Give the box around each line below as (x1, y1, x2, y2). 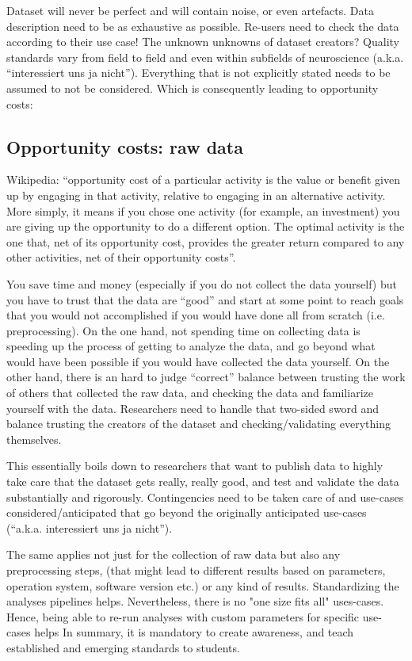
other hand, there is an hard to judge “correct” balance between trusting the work (6, 369, 406, 385)
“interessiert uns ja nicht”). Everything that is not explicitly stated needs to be (6, 64, 391, 81)
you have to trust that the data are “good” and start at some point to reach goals (6, 291, 404, 308)
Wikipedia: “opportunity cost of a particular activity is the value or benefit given (6, 171, 400, 188)
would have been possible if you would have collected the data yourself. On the (6, 353, 390, 369)
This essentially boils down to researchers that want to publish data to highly (6, 457, 383, 474)
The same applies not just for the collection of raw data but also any (6, 546, 341, 563)
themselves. (6, 430, 62, 447)
